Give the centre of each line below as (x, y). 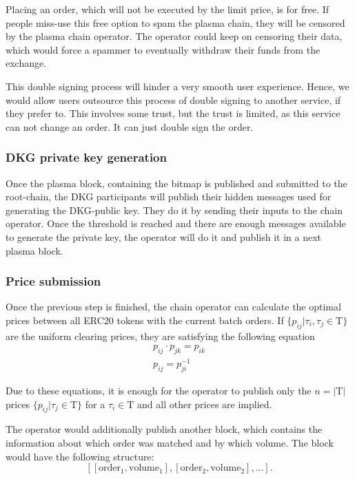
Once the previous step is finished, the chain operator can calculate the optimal (173, 307)
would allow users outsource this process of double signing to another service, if (173, 99)
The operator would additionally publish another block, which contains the (164, 429)
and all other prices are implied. (205, 404)
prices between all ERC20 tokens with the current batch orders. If (145, 320)
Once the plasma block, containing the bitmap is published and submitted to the (176, 183)
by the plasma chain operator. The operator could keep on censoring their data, (174, 36)
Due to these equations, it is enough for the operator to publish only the (159, 391)
